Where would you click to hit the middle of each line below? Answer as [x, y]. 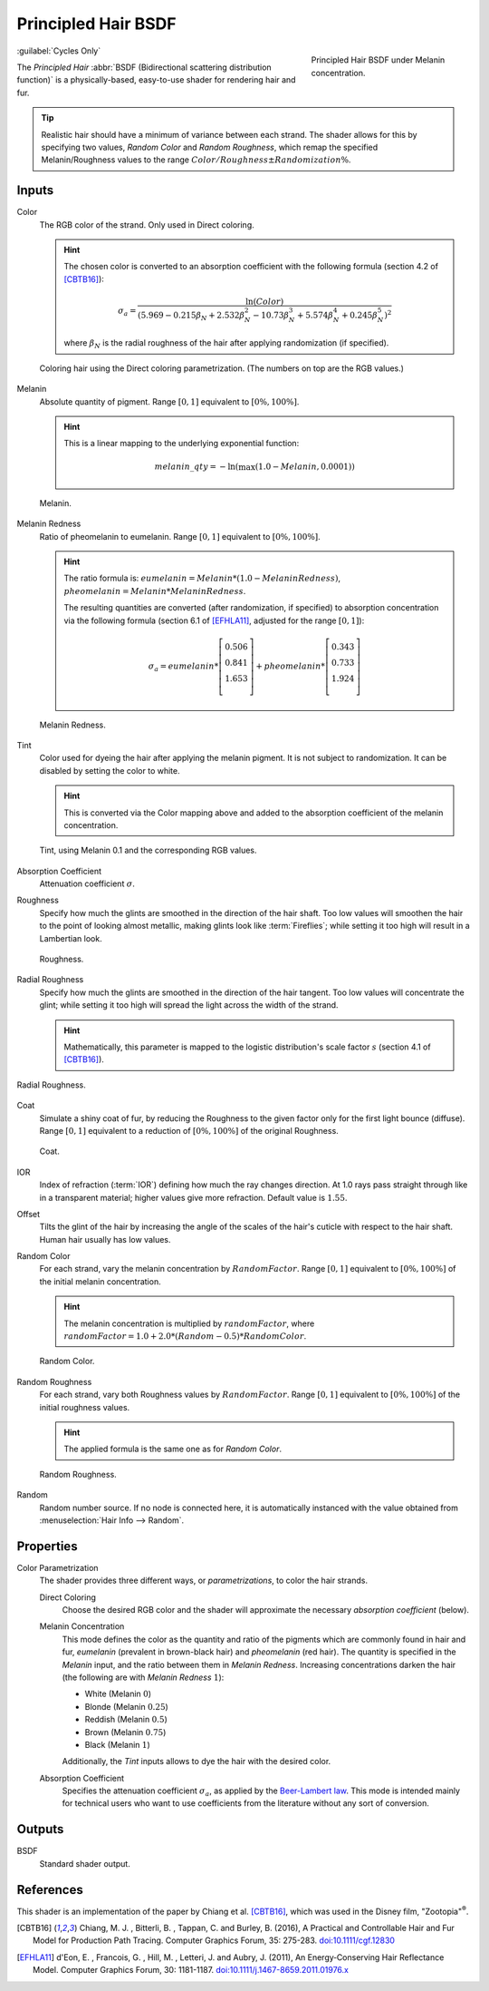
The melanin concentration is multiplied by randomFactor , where [189, 1323]
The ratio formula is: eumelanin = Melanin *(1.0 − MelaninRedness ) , [202, 578]
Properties [47, 1546]
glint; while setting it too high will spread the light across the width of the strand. [189, 1005]
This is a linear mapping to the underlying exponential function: [182, 444]
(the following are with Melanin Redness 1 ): [143, 1677]
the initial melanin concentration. [101, 1281]
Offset [29, 1214]
